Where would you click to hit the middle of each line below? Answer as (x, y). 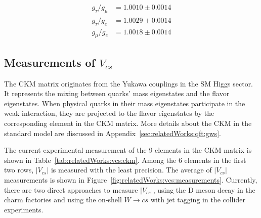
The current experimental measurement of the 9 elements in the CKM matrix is (128, 150)
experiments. (24, 209)
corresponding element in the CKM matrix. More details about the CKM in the (128, 123)
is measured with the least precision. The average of (131, 170)
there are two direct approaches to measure (71, 189)
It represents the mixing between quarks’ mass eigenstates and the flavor (117, 93)
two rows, (19, 170)
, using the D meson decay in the (204, 189)
